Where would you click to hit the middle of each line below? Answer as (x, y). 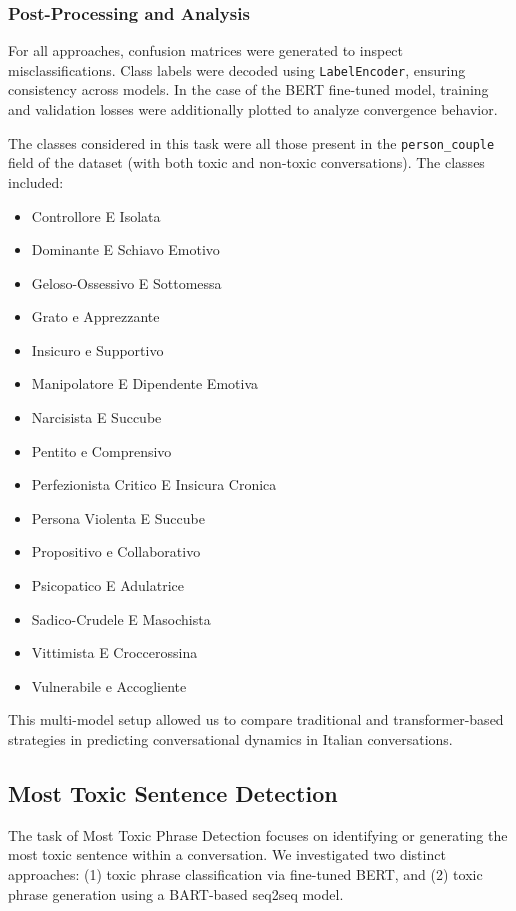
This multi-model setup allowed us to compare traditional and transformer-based (256, 719)
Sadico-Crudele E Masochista (121, 618)
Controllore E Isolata (96, 215)
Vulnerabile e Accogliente (109, 685)
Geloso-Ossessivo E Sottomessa (126, 282)
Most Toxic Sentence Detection (173, 792)
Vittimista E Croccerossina (114, 652)
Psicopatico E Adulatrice (107, 585)
